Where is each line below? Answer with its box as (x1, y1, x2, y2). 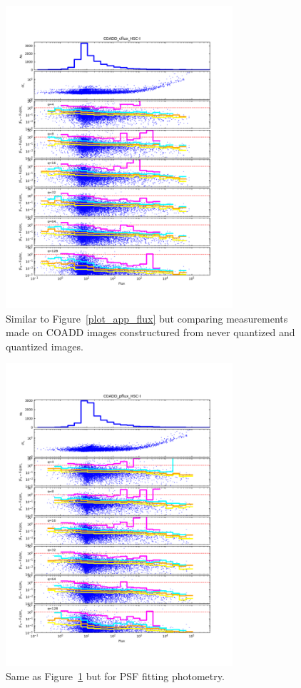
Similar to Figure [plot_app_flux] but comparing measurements (6, 310, 288, 325)
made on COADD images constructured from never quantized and (6, 325, 295, 340)
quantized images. (6, 338, 83, 353)
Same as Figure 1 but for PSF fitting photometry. (6, 668, 225, 683)
